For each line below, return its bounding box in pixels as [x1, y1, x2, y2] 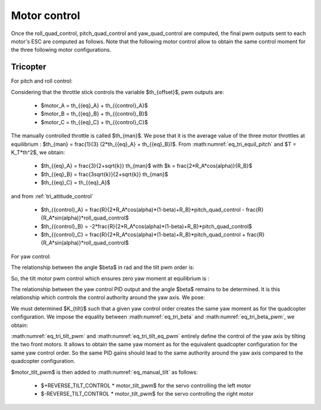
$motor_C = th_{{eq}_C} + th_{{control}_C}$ [40, 118, 148, 126]
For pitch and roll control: [11, 77, 73, 84]
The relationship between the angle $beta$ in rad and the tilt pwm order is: [11, 264, 194, 271]
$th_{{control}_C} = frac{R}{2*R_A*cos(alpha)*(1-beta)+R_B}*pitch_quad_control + [40, 231, 246, 238]
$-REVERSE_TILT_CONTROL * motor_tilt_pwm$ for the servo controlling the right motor [40, 390, 254, 398]
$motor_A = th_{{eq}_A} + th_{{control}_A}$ [40, 102, 148, 109]
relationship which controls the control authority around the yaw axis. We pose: [11, 294, 205, 301]
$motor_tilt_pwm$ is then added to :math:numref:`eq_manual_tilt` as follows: [11, 368, 198, 375]
